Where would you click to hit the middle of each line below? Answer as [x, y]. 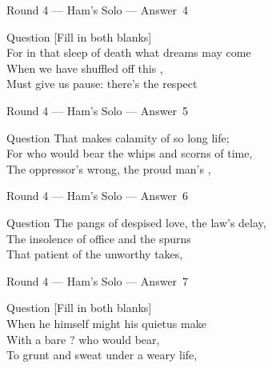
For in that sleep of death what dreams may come [129, 52]
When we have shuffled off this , [85, 68]
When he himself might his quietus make [106, 323]
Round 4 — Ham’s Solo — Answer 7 [98, 280]
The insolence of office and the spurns [99, 238]
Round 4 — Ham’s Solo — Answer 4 [98, 10]
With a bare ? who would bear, [83, 339]
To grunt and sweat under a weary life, [102, 355]
